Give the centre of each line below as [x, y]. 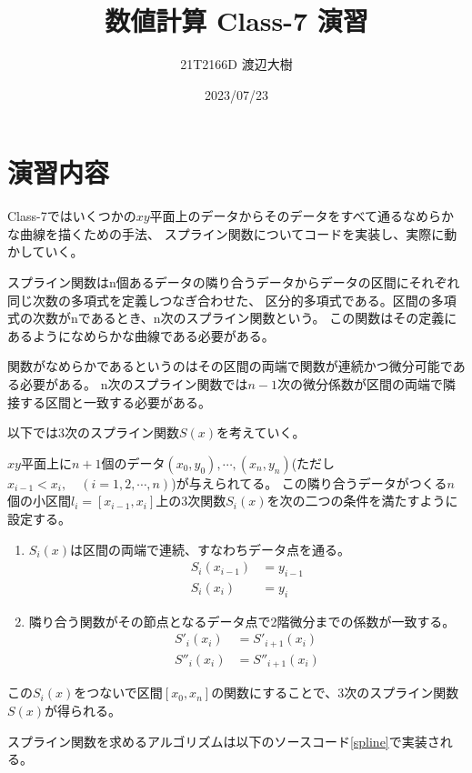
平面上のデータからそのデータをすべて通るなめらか [302, 216]
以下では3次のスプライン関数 [93, 432]
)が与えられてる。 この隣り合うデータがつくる [309, 482]
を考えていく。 [261, 432]
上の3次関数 [191, 501]
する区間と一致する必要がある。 [115, 402]
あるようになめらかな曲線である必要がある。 [141, 335]
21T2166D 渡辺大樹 [236, 64]
